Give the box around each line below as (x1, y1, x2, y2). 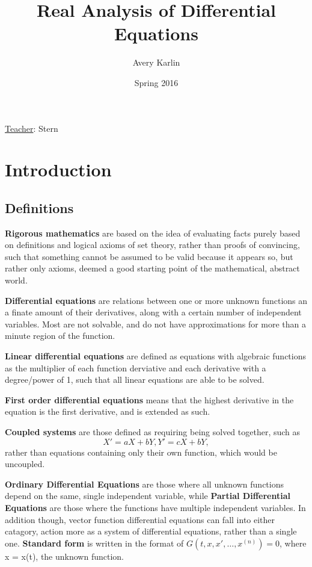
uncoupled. (5, 457, 45, 470)
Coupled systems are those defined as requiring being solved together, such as (5, 425, 301, 438)
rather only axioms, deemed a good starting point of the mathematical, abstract (5, 262, 300, 274)
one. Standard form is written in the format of (5, 536, 184, 549)
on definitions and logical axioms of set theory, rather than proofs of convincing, (5, 238, 300, 251)
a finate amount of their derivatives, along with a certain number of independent (5, 306, 302, 318)
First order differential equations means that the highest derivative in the (5, 393, 294, 406)
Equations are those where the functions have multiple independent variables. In (5, 501, 306, 513)
